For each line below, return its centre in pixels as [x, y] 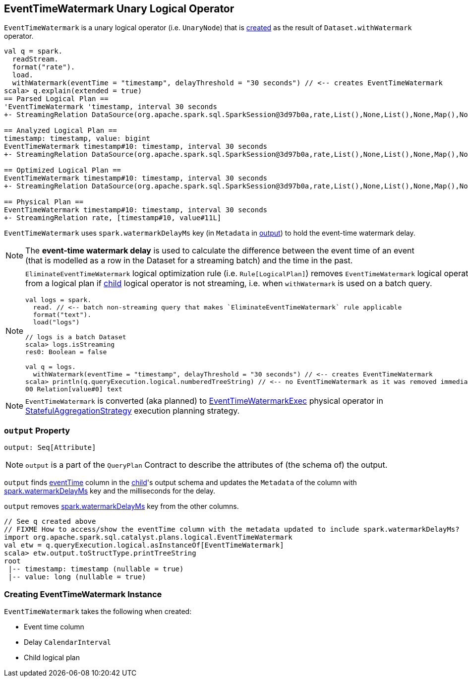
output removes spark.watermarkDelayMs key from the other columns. [121, 506]
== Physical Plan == [44, 202]
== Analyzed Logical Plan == [60, 131]
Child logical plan [52, 657]
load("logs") [56, 322]
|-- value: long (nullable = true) [77, 577]
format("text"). [62, 315]
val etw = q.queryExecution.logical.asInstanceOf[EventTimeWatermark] [144, 545]
